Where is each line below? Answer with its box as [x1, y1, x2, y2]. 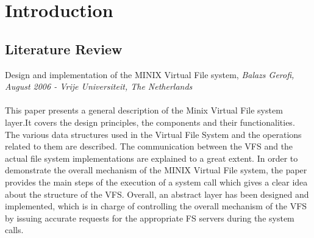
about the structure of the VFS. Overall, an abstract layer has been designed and [5, 187, 309, 200]
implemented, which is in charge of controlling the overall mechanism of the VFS [5, 200, 307, 212]
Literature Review [5, 39, 123, 58]
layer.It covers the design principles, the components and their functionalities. [5, 115, 295, 128]
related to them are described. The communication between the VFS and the [5, 140, 293, 153]
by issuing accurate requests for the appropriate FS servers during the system [5, 211, 294, 224]
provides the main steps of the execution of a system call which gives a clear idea [5, 175, 308, 188]
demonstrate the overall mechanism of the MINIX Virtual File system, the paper [5, 164, 307, 176]
